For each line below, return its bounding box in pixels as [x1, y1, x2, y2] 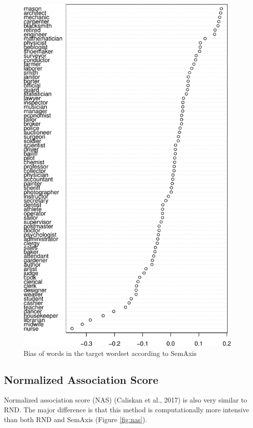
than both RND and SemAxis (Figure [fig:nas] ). [4, 414, 147, 424]
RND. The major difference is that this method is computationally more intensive [4, 404, 249, 415]
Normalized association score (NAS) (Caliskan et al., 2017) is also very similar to [4, 395, 247, 405]
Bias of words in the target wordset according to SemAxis [23, 348, 197, 358]
